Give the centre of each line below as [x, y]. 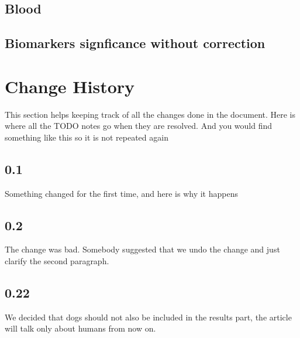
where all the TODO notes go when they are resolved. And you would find [139, 126]
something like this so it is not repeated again [87, 137]
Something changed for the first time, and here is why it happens [121, 193]
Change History [70, 86]
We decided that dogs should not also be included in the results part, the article [148, 317]
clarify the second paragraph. [57, 261]
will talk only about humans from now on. [80, 328]
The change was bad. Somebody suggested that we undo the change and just [142, 249]
